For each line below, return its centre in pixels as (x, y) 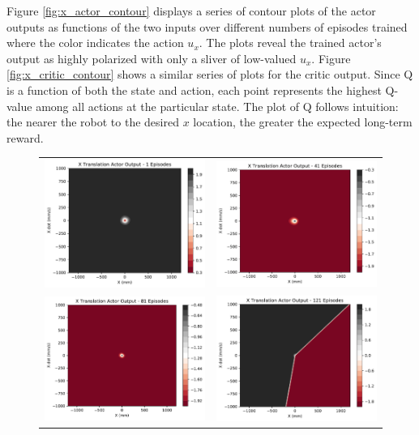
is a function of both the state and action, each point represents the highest (194, 90)
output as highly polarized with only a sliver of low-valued (152, 58)
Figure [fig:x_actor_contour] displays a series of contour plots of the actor (191, 11)
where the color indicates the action (95, 43)
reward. (25, 137)
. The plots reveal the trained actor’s (290, 43)
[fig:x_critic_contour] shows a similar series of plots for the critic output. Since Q (210, 74)
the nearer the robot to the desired (93, 122)
